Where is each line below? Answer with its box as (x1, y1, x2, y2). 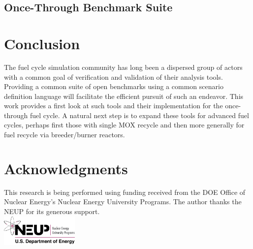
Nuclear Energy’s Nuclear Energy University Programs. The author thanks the (4, 196, 242, 207)
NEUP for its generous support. (4, 206, 100, 216)
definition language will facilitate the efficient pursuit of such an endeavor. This (4, 91, 244, 101)
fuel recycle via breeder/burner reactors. (4, 129, 125, 140)
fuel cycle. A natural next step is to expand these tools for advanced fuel (30, 110, 249, 120)
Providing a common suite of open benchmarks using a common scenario (4, 81, 223, 92)
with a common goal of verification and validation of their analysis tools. (4, 71, 223, 82)
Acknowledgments (4, 158, 128, 178)
